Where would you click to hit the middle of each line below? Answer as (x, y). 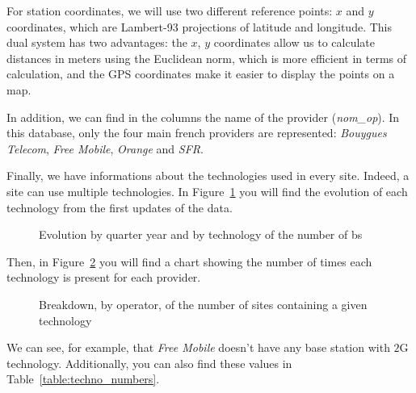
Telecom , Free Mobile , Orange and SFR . (105, 148)
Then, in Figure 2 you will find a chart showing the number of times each (189, 261)
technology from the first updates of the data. (120, 207)
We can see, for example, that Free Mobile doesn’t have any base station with (198, 347)
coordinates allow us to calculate (294, 42)
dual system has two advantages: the (97, 42)
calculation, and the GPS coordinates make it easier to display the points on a (201, 74)
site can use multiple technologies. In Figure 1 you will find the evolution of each (207, 191)
